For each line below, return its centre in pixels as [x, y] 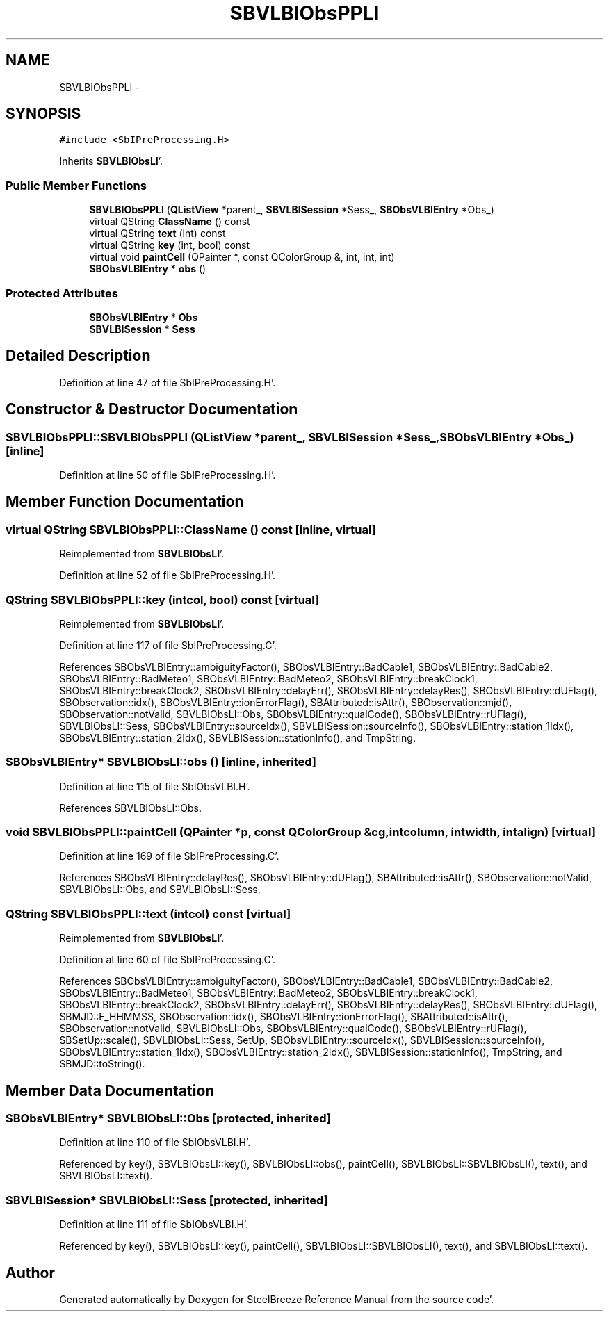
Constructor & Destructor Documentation [152, 409]
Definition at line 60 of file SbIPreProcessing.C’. [167, 960]
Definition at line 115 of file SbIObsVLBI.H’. [155, 786]
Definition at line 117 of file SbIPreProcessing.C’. [168, 645]
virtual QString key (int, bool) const [170, 245]
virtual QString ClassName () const [170, 222]
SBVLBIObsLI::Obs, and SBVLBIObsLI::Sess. [160, 890]
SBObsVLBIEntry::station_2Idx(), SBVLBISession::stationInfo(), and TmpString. [237, 737]
